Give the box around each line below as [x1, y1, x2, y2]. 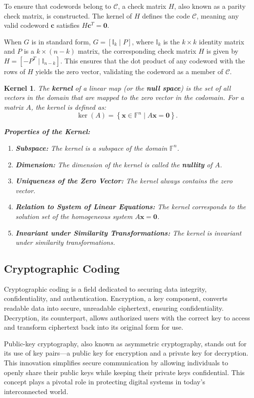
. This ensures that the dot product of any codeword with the [60, 55, 245, 65]
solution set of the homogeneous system [15, 211, 133, 221]
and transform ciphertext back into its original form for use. [4, 322, 184, 332]
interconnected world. [4, 386, 68, 396]
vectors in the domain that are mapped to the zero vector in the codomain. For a [4, 92, 244, 102]
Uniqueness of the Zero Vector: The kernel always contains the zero [15, 176, 233, 186]
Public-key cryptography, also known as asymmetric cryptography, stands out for [4, 338, 247, 348]
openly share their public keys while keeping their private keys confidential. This [4, 367, 245, 377]
